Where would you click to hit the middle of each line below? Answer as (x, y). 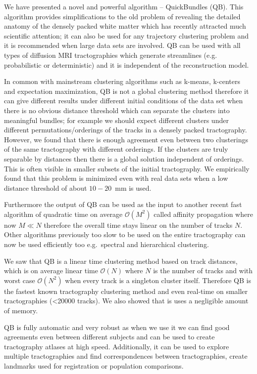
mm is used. (133, 187)
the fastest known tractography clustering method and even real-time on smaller (126, 291)
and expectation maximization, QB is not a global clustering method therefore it (127, 91)
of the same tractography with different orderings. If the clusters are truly (116, 149)
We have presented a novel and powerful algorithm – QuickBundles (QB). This (124, 6)
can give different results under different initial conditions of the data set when (124, 101)
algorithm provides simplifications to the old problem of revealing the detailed (122, 16)
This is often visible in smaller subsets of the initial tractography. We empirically (127, 168)
